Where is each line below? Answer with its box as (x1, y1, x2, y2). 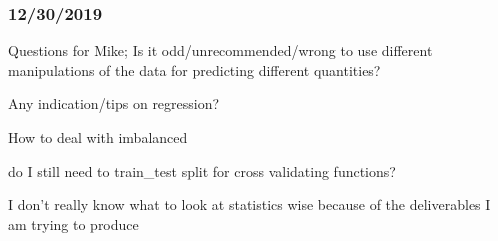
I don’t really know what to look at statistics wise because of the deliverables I (8, 194, 491, 215)
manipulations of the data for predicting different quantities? (8, 59, 381, 80)
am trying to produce (8, 213, 139, 234)
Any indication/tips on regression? (8, 93, 220, 114)
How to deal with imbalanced (8, 127, 188, 147)
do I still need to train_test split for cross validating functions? (8, 160, 396, 181)
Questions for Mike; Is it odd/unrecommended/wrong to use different (8, 40, 433, 61)
